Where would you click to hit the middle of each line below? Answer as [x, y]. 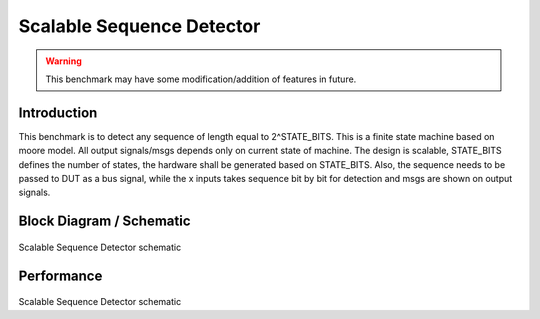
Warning [63, 61]
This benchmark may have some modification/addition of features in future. [201, 79]
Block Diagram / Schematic [104, 221]
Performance [60, 275]
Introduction [58, 112]
